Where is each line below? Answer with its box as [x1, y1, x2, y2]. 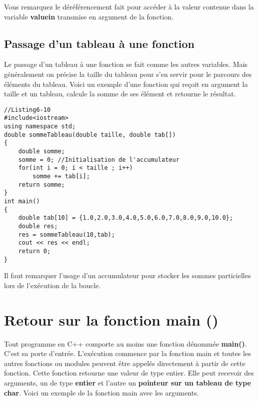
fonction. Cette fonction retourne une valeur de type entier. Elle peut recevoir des [4, 368, 254, 378]
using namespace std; [4, 123, 76, 130]
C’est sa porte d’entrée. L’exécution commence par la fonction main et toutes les [4, 348, 251, 359]
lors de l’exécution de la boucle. [4, 280, 101, 290]
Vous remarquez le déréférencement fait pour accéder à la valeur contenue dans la [4, 1, 254, 11]
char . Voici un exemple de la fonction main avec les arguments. [4, 387, 199, 398]
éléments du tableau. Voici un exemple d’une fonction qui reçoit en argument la [4, 78, 248, 89]
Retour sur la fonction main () [4, 309, 218, 330]
